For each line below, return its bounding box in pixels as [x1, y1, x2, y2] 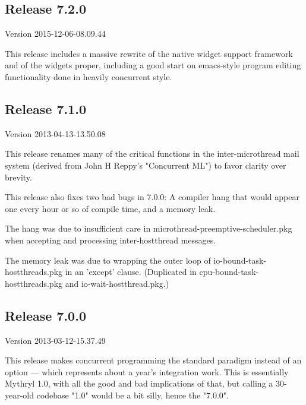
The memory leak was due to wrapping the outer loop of [5, 254, 211, 266]
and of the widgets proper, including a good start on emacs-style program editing [5, 59, 301, 71]
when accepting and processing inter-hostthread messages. [5, 233, 216, 246]
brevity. [5, 170, 32, 183]
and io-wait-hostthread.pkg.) [65, 277, 169, 289]
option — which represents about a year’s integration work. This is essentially [5, 365, 289, 378]
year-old [5, 388, 34, 401]
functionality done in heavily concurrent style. [5, 70, 172, 83]
